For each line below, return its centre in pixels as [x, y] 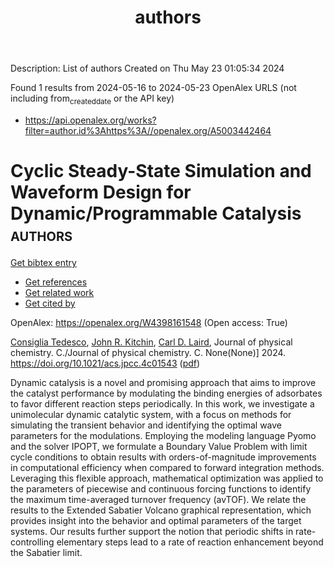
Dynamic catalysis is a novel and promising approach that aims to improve [163, 382]
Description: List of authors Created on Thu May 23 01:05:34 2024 [147, 68]
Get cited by [50, 303]
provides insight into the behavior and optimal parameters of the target [156, 520]
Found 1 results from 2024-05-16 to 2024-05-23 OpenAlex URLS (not [153, 88]
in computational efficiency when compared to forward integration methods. [167, 467]
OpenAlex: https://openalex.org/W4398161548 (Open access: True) [149, 322]
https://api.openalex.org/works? [90, 120]
